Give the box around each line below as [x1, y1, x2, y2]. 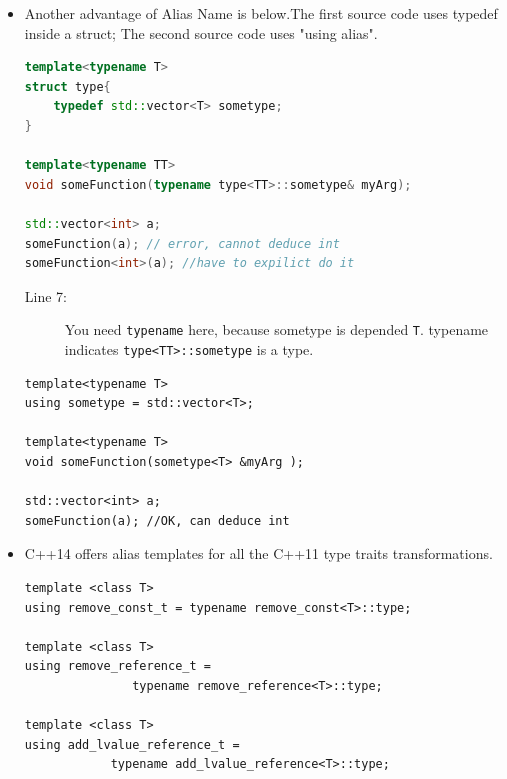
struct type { [24, 79, 111, 94]
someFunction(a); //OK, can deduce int [24, 513, 290, 528]
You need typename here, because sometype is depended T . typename [64, 319, 489, 340]
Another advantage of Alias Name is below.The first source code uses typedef [24, 3, 498, 23]
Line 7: [24, 285, 67, 306]
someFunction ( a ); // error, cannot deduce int [24, 236, 340, 251]
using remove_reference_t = [24, 659, 211, 674]
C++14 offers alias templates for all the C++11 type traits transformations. [24, 543, 493, 564]
